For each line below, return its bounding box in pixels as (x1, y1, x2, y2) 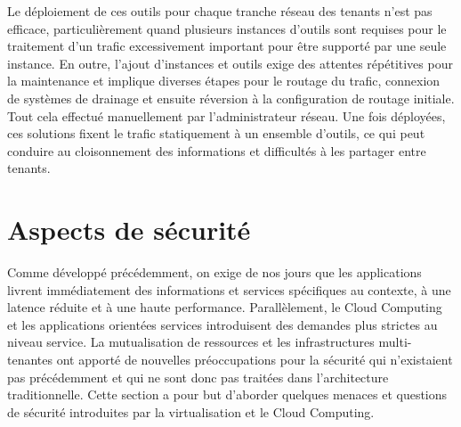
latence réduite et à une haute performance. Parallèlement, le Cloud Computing (7, 298, 442, 316)
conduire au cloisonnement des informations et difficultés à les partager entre (7, 141, 426, 160)
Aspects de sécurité (7, 211, 251, 248)
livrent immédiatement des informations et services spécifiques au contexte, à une (7, 280, 451, 299)
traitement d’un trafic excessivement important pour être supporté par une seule (7, 37, 447, 55)
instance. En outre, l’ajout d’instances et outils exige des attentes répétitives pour (7, 53, 453, 72)
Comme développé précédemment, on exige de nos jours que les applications (7, 263, 422, 282)
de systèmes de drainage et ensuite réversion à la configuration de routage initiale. (7, 88, 455, 107)
